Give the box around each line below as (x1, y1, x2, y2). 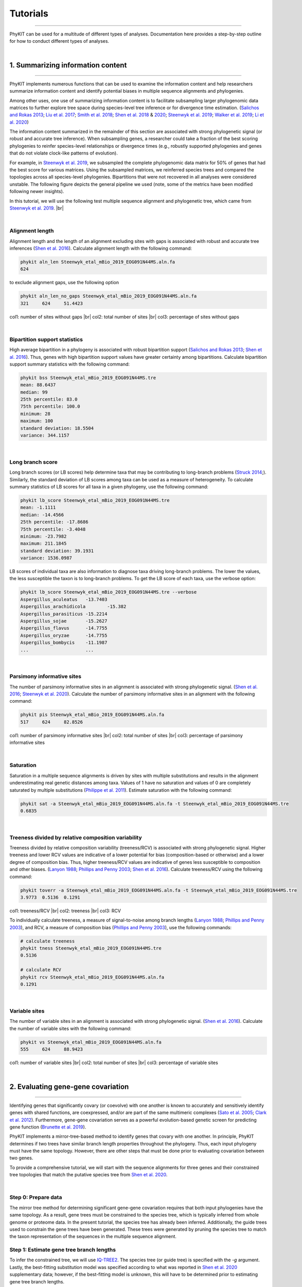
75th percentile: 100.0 (20, 404, 81, 409)
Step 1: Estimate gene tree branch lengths (9, 1246, 116, 1254)
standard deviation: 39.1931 (20, 548, 94, 553)
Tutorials (9, 8, 48, 19)
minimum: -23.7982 (20, 533, 67, 539)
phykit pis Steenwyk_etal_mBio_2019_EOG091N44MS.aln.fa (20, 712, 165, 718)
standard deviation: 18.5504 (20, 425, 94, 431)
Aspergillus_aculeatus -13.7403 (20, 596, 108, 602)
